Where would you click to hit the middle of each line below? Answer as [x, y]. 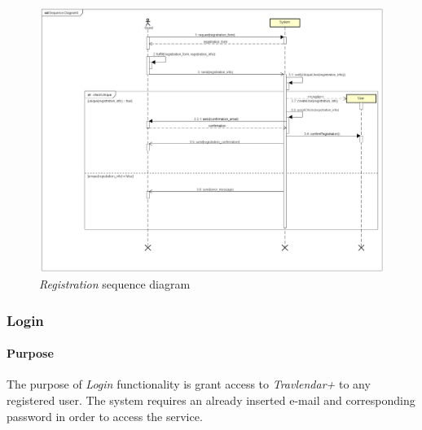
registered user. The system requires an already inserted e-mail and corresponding [211, 400]
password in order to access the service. [105, 416]
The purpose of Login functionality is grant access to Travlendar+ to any [189, 384]
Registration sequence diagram [115, 284]
